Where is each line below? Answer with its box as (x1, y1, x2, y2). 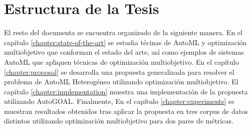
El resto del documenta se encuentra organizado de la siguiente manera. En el (4, 27, 242, 38)
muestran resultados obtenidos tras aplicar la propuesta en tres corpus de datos (4, 105, 248, 116)
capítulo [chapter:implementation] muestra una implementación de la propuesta (4, 86, 248, 96)
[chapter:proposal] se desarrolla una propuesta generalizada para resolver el (4, 66, 234, 77)
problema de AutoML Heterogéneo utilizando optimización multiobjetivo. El (4, 76, 238, 87)
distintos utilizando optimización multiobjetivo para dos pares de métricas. (4, 115, 233, 126)
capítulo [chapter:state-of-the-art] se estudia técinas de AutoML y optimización (4, 37, 247, 47)
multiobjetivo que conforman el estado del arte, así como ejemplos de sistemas (4, 47, 244, 57)
